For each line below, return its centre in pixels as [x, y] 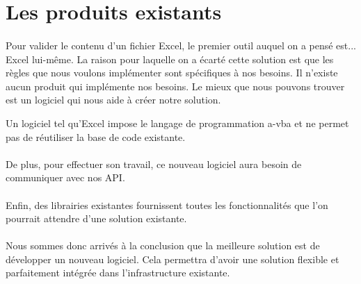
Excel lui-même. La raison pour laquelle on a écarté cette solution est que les [170, 59]
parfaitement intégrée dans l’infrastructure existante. [118, 273]
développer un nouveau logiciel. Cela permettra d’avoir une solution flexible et [173, 259]
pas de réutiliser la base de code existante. [96, 136]
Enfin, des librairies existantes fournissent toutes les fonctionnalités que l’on [167, 204]
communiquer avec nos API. [65, 177]
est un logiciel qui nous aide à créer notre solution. [113, 100]
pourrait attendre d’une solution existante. [96, 218]
